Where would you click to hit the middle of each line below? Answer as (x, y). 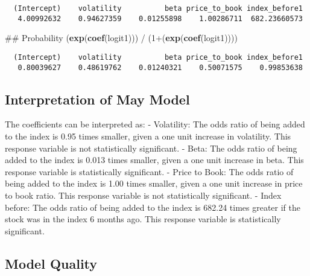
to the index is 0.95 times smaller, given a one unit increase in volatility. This (148, 136)
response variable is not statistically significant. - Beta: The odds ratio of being (151, 148)
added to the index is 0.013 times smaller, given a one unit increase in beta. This (154, 160)
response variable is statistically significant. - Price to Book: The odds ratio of (149, 171)
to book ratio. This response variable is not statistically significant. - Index (143, 195)
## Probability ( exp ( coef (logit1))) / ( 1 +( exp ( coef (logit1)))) (121, 38)
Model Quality (51, 263)
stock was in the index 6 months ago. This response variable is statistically (143, 219)
